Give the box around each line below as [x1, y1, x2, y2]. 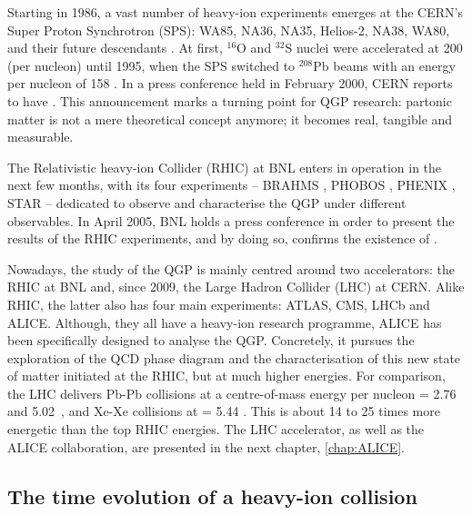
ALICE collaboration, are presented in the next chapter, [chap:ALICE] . [7, 437, 405, 456]
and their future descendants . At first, [7, 38, 223, 57]
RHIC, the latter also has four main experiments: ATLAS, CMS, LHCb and [7, 294, 430, 313]
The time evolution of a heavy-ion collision [7, 481, 417, 510]
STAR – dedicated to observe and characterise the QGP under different [7, 193, 407, 212]
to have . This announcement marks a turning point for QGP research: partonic [7, 91, 452, 110]
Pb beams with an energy [313, 55, 456, 74]
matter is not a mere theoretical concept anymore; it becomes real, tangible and [7, 109, 453, 128]
